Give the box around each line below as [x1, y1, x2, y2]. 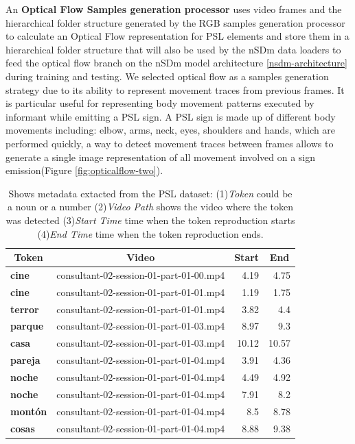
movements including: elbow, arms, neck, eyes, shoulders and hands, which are [5, 123, 336, 137]
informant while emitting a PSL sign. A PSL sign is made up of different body [5, 109, 336, 123]
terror [10, 301, 39, 316]
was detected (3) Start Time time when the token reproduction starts [5, 212, 295, 227]
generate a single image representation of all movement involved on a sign [5, 149, 316, 164]
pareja [10, 353, 41, 367]
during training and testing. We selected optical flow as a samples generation [5, 69, 329, 83]
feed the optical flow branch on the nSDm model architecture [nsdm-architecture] [5, 56, 347, 70]
